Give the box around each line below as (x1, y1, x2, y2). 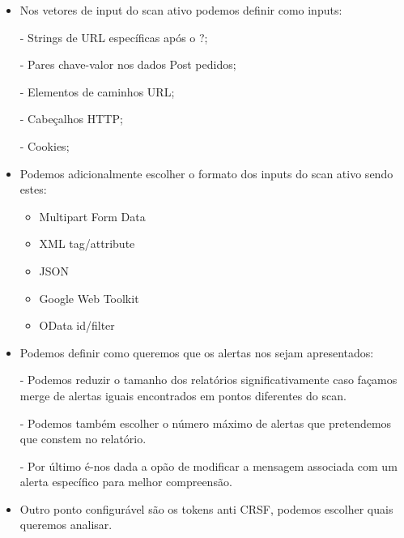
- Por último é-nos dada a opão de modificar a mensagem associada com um (19, 457, 398, 474)
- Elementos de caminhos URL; (19, 83, 175, 100)
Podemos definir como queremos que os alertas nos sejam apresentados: (19, 344, 374, 361)
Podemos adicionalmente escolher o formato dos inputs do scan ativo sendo (19, 164, 393, 181)
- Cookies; (19, 137, 70, 154)
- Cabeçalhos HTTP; (19, 110, 123, 127)
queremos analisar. (19, 516, 113, 533)
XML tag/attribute (39, 235, 135, 252)
